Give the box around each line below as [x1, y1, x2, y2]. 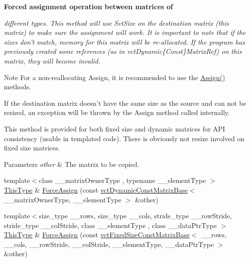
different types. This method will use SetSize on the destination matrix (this [4, 17, 229, 28]
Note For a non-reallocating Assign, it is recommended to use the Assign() [4, 72, 225, 82]
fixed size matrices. [4, 143, 60, 153]
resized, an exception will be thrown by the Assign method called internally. [4, 107, 230, 117]
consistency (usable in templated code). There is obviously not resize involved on [4, 133, 245, 143]
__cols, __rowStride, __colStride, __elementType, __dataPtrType [4, 239, 214, 249]
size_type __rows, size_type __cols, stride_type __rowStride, [39, 211, 232, 221]
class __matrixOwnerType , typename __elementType [39, 175, 206, 185]
